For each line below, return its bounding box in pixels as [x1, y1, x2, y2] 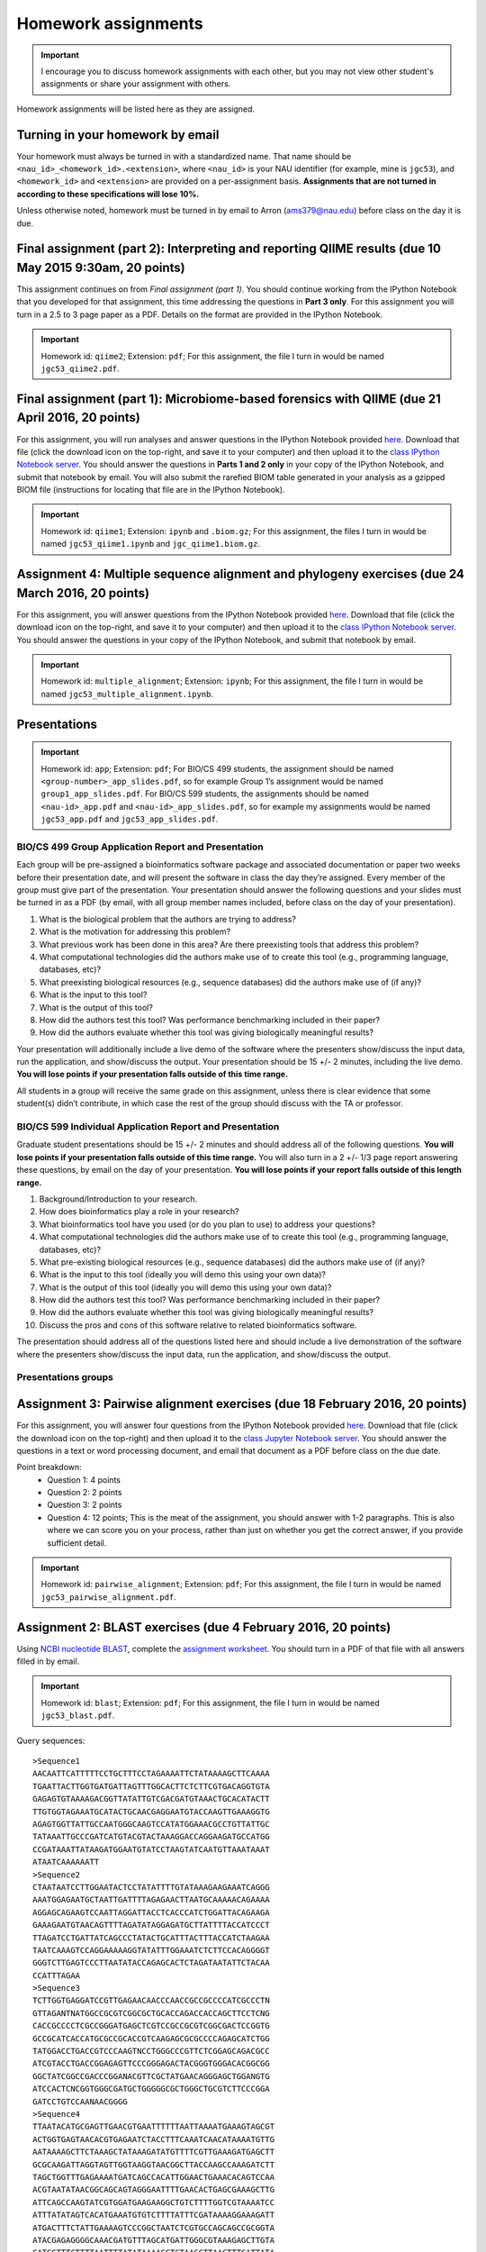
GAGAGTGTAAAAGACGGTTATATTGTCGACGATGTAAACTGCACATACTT [32, 1793, 270, 1804]
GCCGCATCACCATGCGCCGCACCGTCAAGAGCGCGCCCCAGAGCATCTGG [32, 2033, 270, 2044]
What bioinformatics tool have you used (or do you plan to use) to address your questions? [39, 1219, 376, 1230]
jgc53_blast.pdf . [40, 1710, 115, 1721]
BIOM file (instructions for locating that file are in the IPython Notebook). [16, 485, 285, 495]
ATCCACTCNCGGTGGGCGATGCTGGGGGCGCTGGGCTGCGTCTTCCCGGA [32, 2084, 270, 2094]
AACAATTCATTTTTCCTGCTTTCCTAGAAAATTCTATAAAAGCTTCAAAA [32, 1768, 270, 1779]
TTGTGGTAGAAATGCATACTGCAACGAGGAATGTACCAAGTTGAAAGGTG [32, 1806, 270, 1817]
